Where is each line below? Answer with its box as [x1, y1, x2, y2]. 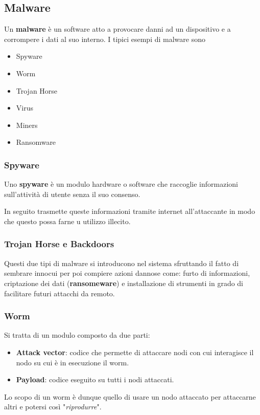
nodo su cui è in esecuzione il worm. [16, 357, 129, 367]
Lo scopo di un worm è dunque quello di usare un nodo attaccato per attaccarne [4, 391, 256, 402]
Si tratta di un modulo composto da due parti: [4, 330, 150, 340]
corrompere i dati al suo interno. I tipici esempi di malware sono [4, 33, 205, 44]
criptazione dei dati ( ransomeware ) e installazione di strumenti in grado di [4, 277, 243, 288]
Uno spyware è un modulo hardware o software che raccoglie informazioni [4, 179, 238, 189]
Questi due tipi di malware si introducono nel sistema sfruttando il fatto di [4, 257, 239, 268]
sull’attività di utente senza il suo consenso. [4, 188, 140, 199]
